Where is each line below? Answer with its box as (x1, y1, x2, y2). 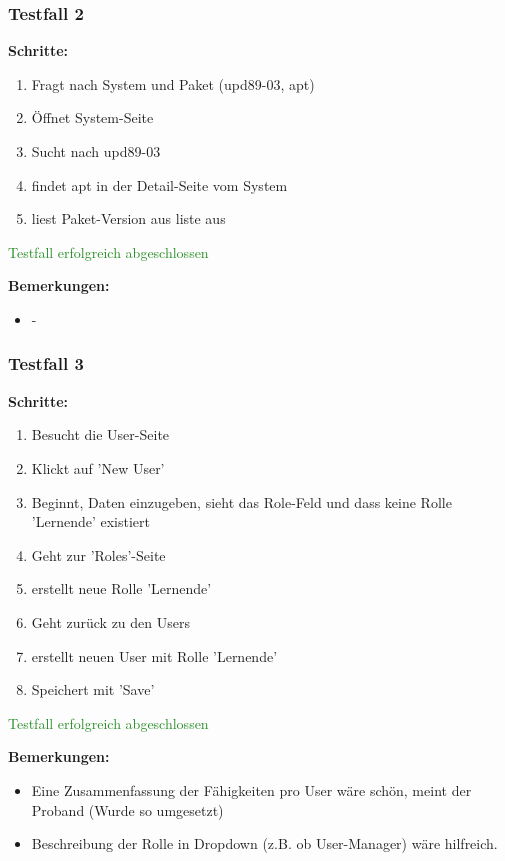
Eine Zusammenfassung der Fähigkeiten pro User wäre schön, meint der (31, 779, 472, 800)
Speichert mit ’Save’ (31, 679, 155, 700)
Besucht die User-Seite (31, 424, 170, 445)
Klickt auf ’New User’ (31, 457, 165, 478)
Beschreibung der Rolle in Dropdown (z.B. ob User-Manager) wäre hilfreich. (31, 833, 498, 854)
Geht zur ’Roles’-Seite (31, 544, 166, 565)
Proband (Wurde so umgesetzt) (31, 799, 224, 820)
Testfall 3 (8, 351, 84, 376)
